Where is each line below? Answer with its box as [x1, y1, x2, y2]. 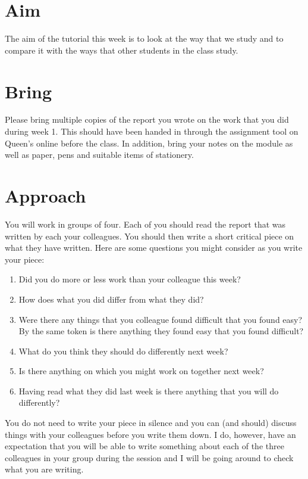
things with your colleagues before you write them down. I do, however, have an [5, 428, 296, 440]
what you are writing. [5, 463, 84, 475]
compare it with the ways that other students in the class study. [5, 43, 238, 56]
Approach [5, 183, 86, 207]
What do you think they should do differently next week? [18, 344, 228, 357]
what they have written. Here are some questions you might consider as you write [5, 241, 303, 254]
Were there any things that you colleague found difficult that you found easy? [18, 313, 303, 325]
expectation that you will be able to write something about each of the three [5, 440, 284, 452]
